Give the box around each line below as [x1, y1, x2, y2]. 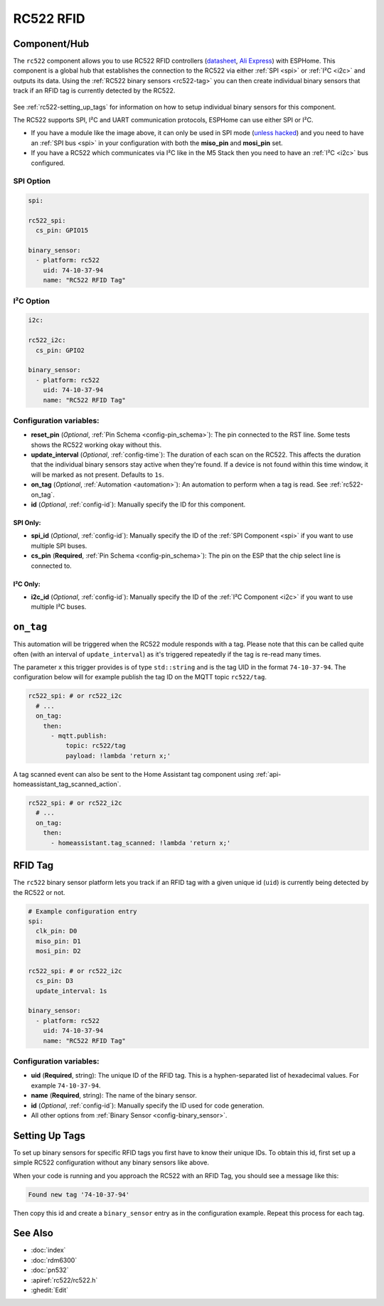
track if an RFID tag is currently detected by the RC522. [13, 86, 176, 95]
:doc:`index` [31, 1246, 66, 1255]
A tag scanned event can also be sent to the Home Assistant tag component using [13, 770, 255, 778]
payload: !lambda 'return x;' [65, 751, 171, 760]
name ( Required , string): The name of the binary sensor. [31, 1091, 197, 1100]
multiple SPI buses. [31, 541, 87, 550]
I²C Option [13, 296, 50, 306]
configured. [31, 159, 65, 167]
